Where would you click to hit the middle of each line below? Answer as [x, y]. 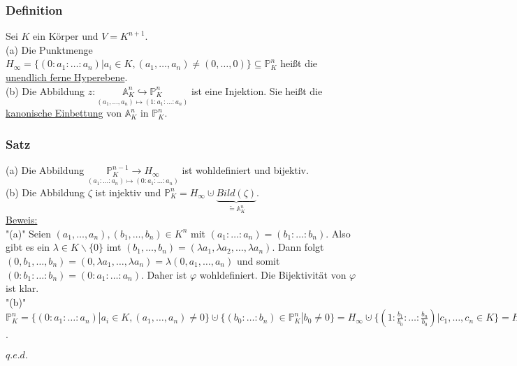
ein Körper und [66, 36]
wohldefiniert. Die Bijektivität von [273, 274]
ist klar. [22, 288]
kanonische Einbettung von [64, 113]
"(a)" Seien [28, 233]
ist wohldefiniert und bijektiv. [245, 170]
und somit [258, 260]
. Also [338, 233]
